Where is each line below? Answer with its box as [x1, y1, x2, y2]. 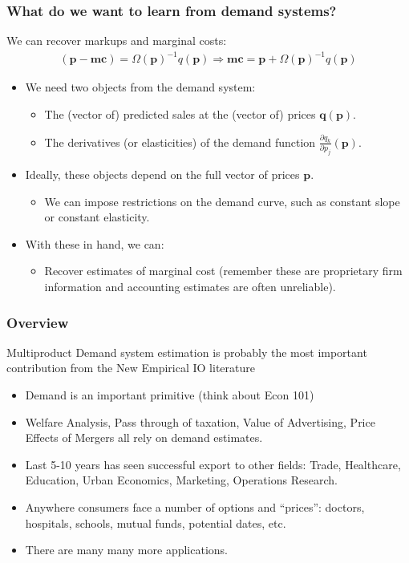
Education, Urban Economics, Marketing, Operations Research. [25, 472, 338, 488]
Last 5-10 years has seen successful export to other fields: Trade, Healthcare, [25, 456, 401, 472]
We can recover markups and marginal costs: [6, 32, 227, 49]
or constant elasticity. [44, 209, 150, 225]
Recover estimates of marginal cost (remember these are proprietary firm [44, 262, 403, 279]
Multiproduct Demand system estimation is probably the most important [6, 343, 367, 360]
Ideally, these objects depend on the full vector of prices [25, 166, 300, 183]
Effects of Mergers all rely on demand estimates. [25, 429, 263, 446]
